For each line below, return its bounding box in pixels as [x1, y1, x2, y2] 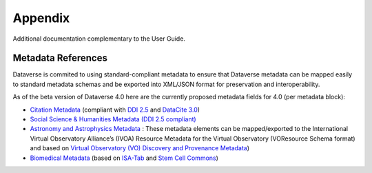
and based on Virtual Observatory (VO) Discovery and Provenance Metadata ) [30, 144, 250, 152]
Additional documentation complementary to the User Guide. [12, 34, 186, 43]
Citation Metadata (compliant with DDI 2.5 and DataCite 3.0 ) [30, 105, 200, 114]
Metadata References [12, 52, 108, 64]
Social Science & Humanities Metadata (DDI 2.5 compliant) [30, 115, 196, 123]
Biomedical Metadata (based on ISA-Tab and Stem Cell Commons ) [30, 154, 218, 162]
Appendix [12, 10, 70, 26]
